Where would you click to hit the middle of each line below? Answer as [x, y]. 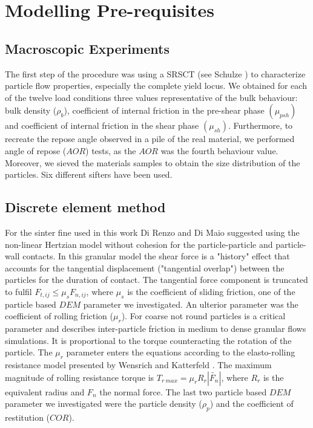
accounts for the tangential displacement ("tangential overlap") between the [145, 267]
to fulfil [18, 291]
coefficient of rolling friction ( [59, 316]
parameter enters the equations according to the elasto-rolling [181, 352]
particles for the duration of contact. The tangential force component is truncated [156, 280]
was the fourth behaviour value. [219, 150]
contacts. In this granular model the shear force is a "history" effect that [156, 256]
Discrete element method [85, 207]
